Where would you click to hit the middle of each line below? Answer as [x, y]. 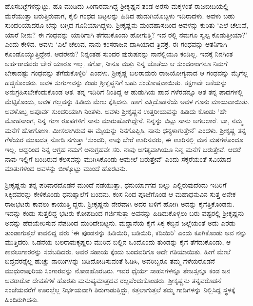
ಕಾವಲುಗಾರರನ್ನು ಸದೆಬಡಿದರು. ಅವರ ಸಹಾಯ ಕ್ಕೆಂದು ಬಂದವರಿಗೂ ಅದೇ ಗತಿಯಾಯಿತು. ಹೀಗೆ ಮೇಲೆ [118, 251]
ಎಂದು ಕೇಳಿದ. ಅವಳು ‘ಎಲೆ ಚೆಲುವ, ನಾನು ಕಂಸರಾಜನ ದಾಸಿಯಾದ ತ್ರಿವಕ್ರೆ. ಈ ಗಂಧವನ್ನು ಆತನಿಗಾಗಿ [116, 44]
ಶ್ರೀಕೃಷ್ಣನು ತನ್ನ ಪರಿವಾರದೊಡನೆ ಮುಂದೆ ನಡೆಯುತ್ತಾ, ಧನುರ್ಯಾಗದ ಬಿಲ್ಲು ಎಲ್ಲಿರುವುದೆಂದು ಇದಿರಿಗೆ [116, 184]
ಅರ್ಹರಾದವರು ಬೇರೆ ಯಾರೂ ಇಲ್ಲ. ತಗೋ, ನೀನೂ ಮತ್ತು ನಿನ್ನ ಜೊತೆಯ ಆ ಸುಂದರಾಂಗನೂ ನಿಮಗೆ [116, 63]
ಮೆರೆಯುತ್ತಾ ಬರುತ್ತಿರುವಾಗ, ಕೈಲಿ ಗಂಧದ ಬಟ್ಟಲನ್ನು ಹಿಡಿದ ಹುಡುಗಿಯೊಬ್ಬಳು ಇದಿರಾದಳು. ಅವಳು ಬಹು [120, 15]
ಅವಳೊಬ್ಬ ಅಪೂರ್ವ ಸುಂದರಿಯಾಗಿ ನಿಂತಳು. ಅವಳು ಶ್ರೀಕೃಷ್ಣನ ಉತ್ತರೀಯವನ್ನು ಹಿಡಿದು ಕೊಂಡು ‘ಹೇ [116, 111]
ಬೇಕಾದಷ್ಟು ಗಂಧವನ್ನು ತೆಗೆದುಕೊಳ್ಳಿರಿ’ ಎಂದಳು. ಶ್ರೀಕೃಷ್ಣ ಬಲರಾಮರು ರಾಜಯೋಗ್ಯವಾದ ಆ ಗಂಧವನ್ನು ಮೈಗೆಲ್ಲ [126, 73]
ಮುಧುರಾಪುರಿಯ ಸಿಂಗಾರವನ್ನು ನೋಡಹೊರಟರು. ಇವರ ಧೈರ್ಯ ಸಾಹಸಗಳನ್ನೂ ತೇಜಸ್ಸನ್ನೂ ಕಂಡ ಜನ [118, 271]
